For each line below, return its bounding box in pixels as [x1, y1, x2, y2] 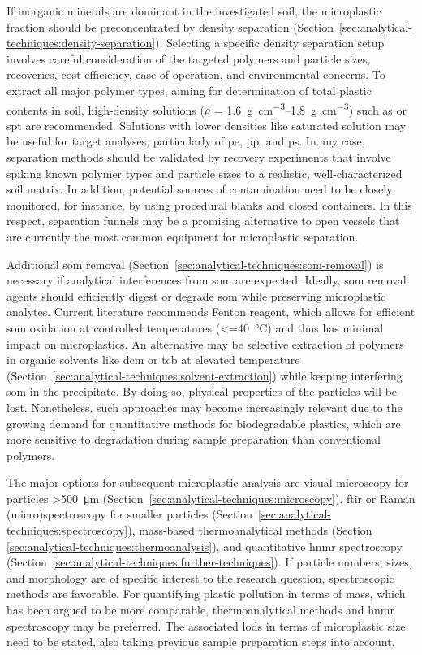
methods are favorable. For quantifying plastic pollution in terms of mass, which [6, 585, 406, 602]
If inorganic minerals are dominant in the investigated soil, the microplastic [6, 2, 381, 19]
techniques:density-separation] [6, 34, 156, 51]
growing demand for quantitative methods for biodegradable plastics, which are [6, 414, 401, 432]
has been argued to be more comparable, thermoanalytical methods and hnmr [6, 601, 394, 618]
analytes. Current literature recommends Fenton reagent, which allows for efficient [6, 303, 416, 320]
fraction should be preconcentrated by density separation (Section [6, 18, 334, 35]
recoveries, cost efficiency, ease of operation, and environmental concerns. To [6, 66, 385, 83]
